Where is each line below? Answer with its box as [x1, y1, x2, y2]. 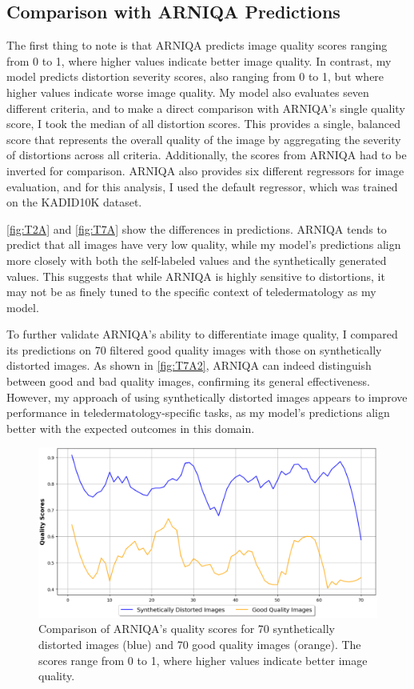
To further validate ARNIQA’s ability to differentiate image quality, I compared [6, 326, 398, 342]
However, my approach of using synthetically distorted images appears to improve [6, 388, 408, 405]
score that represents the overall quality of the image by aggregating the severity [6, 130, 401, 147]
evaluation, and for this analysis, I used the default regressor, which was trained [6, 178, 398, 194]
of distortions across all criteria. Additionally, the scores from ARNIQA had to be [6, 146, 407, 163]
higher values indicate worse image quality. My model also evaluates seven [6, 83, 369, 100]
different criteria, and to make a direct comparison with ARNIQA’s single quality [6, 99, 405, 116]
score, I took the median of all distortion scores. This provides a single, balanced [6, 115, 401, 132]
